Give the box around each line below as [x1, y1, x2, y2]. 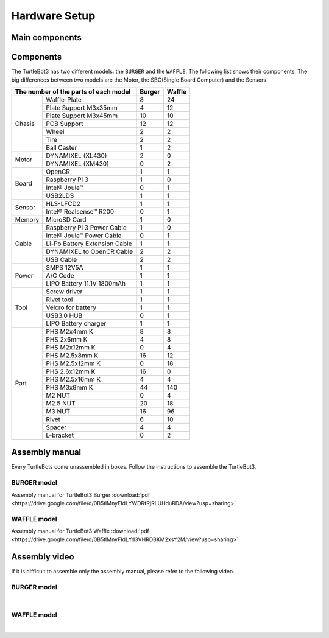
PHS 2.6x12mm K [46, 367, 96, 376]
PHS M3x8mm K [46, 383, 93, 391]
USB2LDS [46, 191, 74, 200]
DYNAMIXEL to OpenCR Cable [46, 247, 133, 256]
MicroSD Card [46, 215, 87, 223]
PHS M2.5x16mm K [46, 375, 101, 384]
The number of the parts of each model [15, 87, 131, 96]
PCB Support [46, 119, 83, 128]
